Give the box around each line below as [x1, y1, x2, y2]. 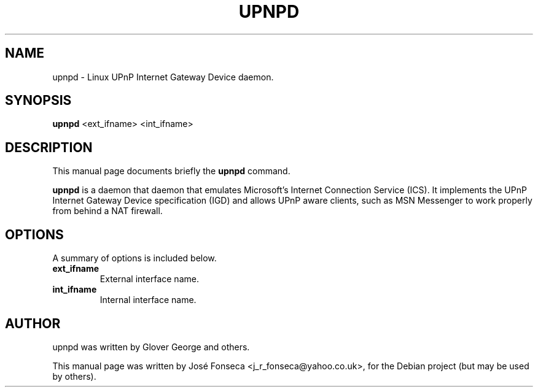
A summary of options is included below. [52, 253, 217, 264]
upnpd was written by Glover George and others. [52, 341, 250, 352]
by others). [52, 371, 96, 382]
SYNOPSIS [5, 93, 72, 109]
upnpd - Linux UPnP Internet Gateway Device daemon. [52, 71, 274, 82]
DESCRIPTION [5, 139, 93, 155]
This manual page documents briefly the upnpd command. [52, 166, 290, 177]
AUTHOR [5, 315, 61, 331]
